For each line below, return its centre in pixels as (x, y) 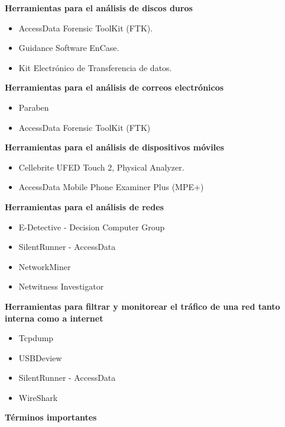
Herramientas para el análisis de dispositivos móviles (114, 147)
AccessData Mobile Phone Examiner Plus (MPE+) (111, 187)
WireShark (38, 397)
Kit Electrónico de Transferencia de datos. (95, 67)
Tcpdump (36, 338)
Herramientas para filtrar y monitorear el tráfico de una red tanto (142, 306)
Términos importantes (51, 417)
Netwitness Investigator (61, 286)
